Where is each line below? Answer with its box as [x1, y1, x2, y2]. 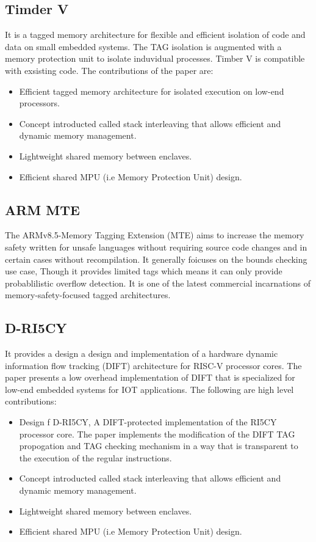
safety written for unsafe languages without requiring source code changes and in [5, 240, 307, 253]
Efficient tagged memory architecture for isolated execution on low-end [19, 84, 284, 97]
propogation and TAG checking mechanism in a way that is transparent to [19, 439, 298, 452]
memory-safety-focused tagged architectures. [5, 288, 171, 301]
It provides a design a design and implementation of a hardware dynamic [5, 347, 278, 360]
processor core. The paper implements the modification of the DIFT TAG [19, 427, 295, 440]
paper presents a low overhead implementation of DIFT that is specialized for [5, 371, 295, 384]
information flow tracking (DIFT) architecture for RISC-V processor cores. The [5, 359, 302, 372]
